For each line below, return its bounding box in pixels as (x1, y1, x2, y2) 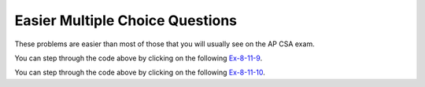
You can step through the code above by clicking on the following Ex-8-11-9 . (14, 53, 263, 63)
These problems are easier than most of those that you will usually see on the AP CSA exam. (14, 39, 315, 49)
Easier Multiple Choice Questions (14, 12, 238, 29)
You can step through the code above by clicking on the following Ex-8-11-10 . (14, 67, 265, 78)
